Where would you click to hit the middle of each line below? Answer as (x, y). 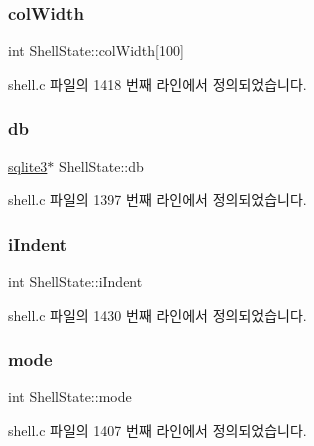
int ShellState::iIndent (75, 281)
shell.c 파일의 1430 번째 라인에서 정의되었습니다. (157, 314)
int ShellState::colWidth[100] (96, 50)
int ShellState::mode (70, 396)
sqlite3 (28, 165)
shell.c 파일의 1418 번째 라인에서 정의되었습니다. (157, 83)
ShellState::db (101, 165)
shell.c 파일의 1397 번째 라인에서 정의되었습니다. (157, 199)
